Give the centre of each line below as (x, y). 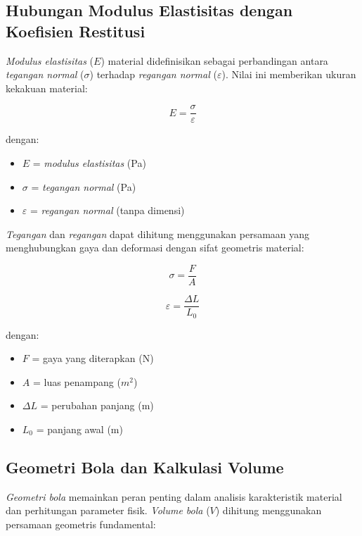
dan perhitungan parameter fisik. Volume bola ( (108, 510)
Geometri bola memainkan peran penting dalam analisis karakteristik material (174, 496)
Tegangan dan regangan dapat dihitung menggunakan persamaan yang (158, 233)
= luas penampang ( (77, 381)
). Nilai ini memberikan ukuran (289, 74)
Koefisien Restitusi (76, 31)
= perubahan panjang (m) (97, 405)
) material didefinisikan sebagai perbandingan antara (214, 60)
